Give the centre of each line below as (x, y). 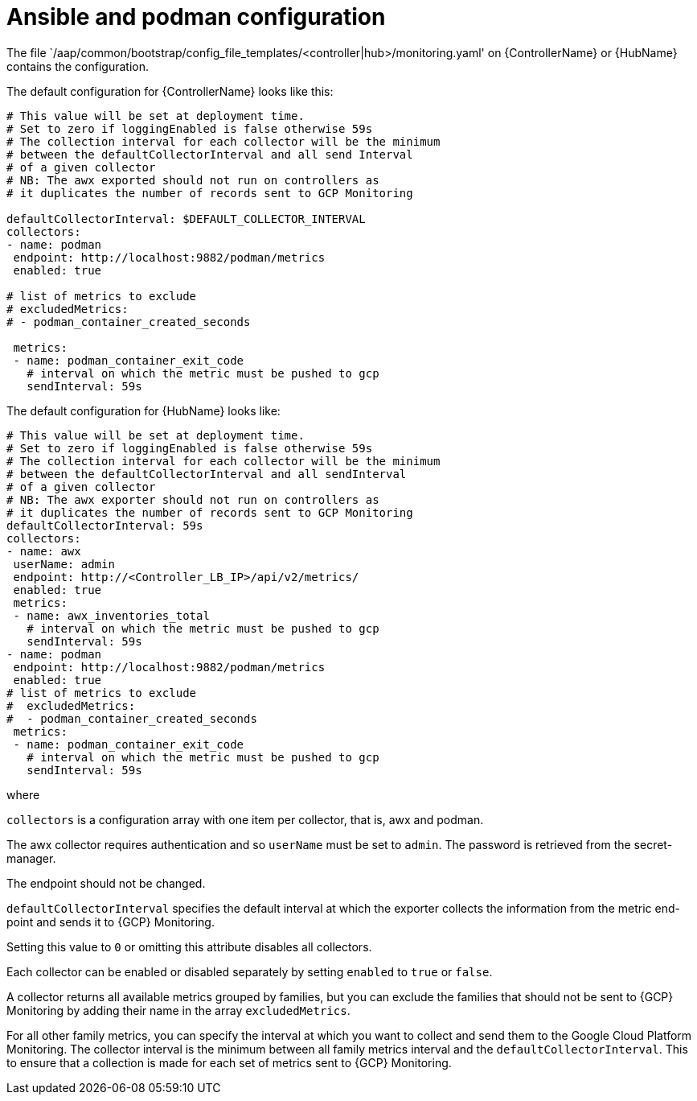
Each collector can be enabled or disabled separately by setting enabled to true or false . (250, 971)
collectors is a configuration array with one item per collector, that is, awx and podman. (245, 819)
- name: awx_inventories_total (111, 615)
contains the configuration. (78, 66)
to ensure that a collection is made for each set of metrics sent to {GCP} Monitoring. (229, 1062)
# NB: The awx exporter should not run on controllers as (193, 499)
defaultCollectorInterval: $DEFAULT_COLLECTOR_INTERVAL (186, 219)
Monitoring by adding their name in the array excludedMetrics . (178, 1010)
